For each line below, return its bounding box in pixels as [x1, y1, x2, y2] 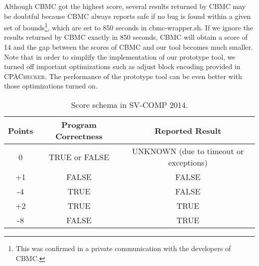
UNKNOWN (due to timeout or [132, 145, 244, 157]
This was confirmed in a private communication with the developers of [15, 243, 231, 253]
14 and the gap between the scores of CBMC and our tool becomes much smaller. [4, 42, 253, 52]
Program [61, 119, 97, 130]
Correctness [55, 130, 103, 142]
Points [8, 124, 33, 136]
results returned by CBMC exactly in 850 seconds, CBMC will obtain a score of [4, 32, 248, 42]
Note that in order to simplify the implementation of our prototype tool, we [4, 51, 236, 62]
